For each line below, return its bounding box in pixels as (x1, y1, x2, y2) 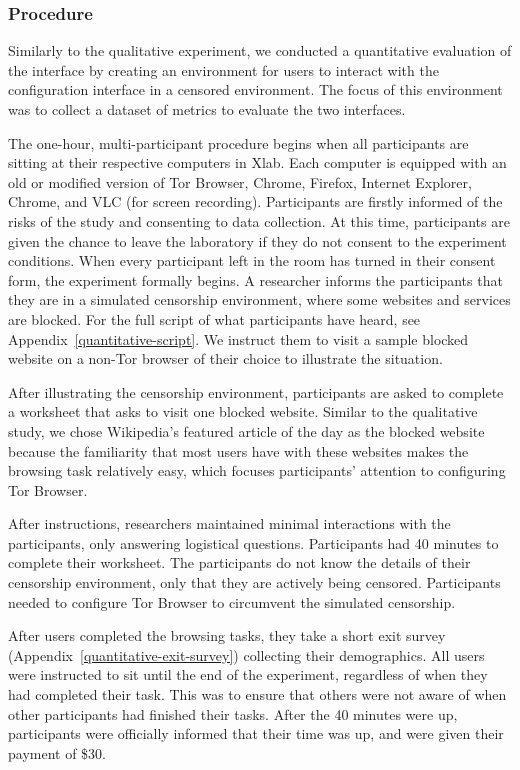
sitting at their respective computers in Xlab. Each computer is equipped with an (8, 152, 507, 173)
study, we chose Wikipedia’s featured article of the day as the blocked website (8, 420, 485, 441)
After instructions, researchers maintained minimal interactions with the (8, 513, 451, 534)
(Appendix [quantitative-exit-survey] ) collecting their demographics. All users (8, 644, 485, 665)
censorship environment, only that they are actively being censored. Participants (8, 572, 501, 593)
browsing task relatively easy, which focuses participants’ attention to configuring (8, 460, 506, 481)
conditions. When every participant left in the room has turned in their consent (8, 250, 496, 271)
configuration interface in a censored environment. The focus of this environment (8, 79, 503, 100)
